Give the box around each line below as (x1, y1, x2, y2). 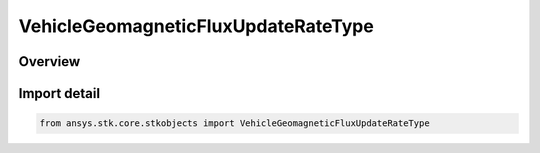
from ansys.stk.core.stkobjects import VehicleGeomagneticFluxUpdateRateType (39, 118, 430, 129)
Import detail (18, 85, 100, 102)
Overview (18, 53, 81, 70)
